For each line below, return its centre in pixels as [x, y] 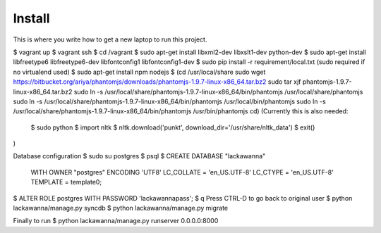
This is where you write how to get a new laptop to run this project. [110, 39]
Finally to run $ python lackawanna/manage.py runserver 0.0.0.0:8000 [116, 221]
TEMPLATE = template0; [66, 182]
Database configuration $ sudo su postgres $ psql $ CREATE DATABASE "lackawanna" [139, 156]
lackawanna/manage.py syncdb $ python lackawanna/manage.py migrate [121, 208]
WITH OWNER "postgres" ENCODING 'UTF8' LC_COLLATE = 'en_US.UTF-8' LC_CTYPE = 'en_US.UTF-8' [182, 172]
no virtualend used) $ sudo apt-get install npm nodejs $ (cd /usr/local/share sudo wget [139, 72]
